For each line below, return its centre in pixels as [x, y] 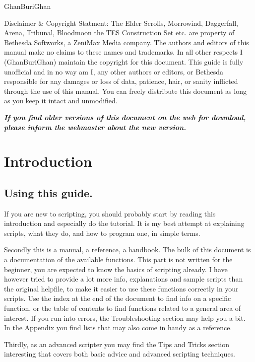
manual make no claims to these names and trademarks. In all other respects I [123, 52]
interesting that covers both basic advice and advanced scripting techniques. [120, 354]
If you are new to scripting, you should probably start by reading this [110, 213]
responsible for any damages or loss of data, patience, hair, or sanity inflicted [121, 81]
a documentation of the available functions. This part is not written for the [118, 259]
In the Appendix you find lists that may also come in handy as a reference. [118, 327]
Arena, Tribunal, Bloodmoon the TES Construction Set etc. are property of [119, 33]
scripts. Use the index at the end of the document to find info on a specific [118, 298]
